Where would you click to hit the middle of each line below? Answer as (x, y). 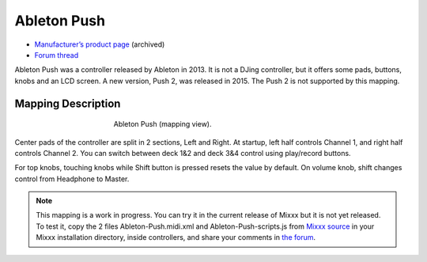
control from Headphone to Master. (72, 179)
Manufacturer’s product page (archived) (100, 44)
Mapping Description (68, 103)
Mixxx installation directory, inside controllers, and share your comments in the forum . (176, 237)
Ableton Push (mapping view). (162, 124)
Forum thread (57, 55)
